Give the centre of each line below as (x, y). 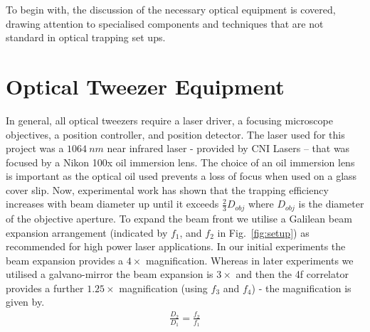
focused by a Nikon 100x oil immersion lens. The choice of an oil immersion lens (180, 162)
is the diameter (331, 204)
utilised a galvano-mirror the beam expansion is (110, 274)
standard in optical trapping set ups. (86, 37)
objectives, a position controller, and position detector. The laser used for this (175, 134)
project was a (35, 148)
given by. (25, 302)
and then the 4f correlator (292, 274)
